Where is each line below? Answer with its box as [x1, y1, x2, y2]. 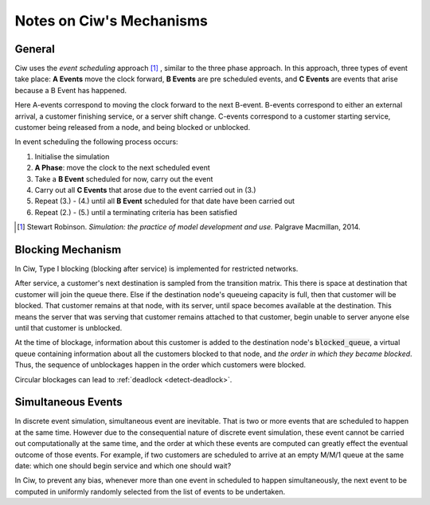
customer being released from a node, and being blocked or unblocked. [14, 123, 251, 132]
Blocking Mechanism [14, 243, 122, 256]
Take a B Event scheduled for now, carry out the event [34, 174, 213, 183]
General [14, 42, 56, 56]
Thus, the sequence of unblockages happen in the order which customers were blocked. [14, 360, 307, 370]
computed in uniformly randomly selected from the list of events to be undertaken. [14, 487, 286, 496]
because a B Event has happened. [14, 85, 127, 95]
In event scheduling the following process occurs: [14, 137, 178, 147]
